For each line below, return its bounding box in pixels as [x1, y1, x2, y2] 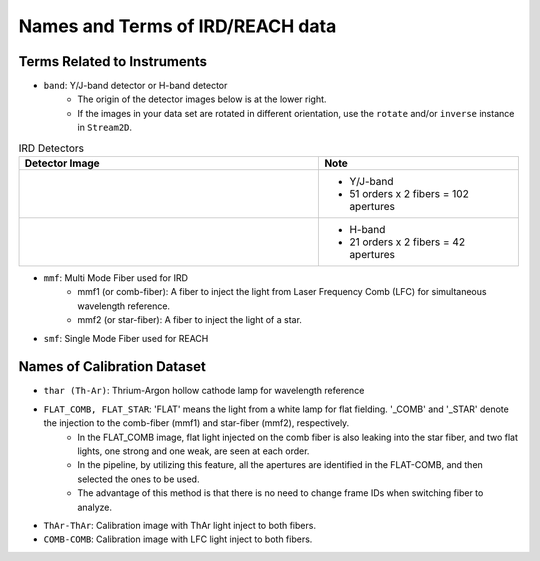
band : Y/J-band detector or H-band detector [43, 80, 228, 92]
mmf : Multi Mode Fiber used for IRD [43, 272, 189, 284]
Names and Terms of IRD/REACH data [18, 15, 337, 37]
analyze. [77, 501, 113, 513]
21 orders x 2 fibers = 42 [349, 235, 465, 249]
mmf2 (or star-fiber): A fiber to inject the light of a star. [77, 314, 302, 326]
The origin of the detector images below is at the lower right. [77, 93, 327, 105]
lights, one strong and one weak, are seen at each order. [77, 445, 310, 457]
